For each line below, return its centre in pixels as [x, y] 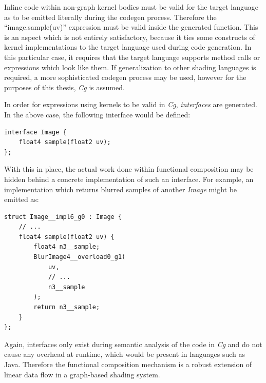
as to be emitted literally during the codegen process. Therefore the [110, 17]
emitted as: [22, 199]
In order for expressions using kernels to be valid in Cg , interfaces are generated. [131, 104]
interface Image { [35, 132]
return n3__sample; [67, 307]
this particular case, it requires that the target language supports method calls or [132, 57]
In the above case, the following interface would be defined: [97, 114]
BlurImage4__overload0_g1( [80, 257]
